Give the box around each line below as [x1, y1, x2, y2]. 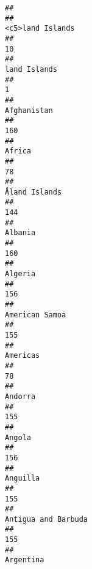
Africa [5, 147, 31, 156]
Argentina [5, 555, 44, 565]
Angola [5, 433, 31, 442]
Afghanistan [5, 106, 53, 115]
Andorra [5, 392, 36, 401]
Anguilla [5, 474, 40, 483]
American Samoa [5, 310, 66, 319]
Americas [5, 351, 40, 360]
